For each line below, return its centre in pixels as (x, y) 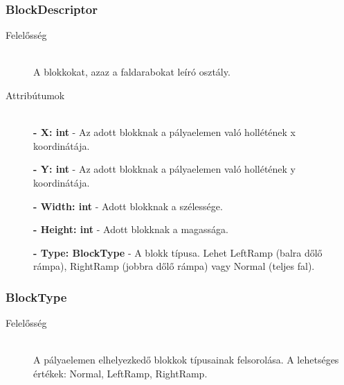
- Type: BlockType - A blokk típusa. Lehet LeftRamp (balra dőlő (178, 252)
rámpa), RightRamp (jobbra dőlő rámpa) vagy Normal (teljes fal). (174, 266)
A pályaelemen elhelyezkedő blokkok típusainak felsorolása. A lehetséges (186, 360)
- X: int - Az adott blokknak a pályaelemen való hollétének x (164, 132)
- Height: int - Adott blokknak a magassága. (131, 229)
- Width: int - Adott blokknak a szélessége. (128, 206)
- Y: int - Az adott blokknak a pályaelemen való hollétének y (164, 169)
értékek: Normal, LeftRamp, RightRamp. (120, 373)
